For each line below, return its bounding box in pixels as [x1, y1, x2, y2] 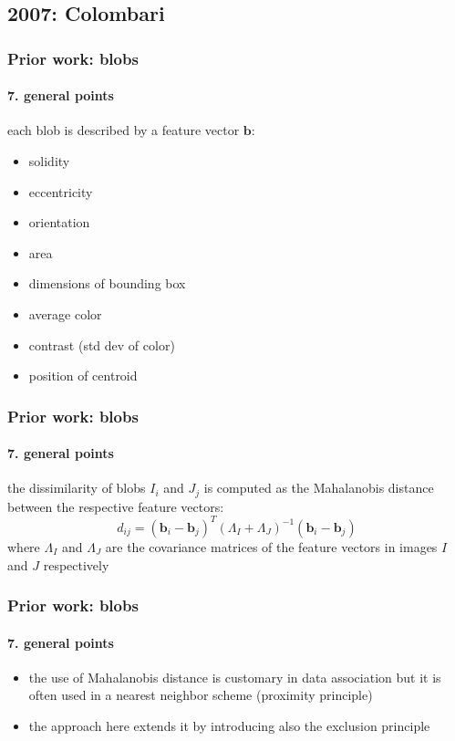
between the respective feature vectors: [7, 496, 224, 516]
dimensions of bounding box [28, 274, 186, 293]
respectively [43, 555, 109, 574]
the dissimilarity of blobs [7, 478, 146, 497]
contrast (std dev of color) [28, 335, 175, 354]
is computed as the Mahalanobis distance [203, 478, 434, 497]
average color [28, 304, 102, 323]
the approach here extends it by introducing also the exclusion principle [28, 715, 430, 735]
